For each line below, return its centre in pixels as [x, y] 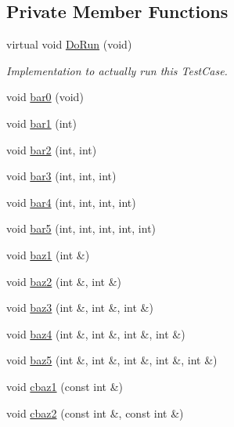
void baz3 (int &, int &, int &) [80, 308]
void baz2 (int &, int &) [64, 281]
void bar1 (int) [41, 123]
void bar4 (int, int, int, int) [71, 202]
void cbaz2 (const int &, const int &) [95, 413]
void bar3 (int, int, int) [61, 176]
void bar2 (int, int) [52, 149]
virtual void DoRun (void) [69, 44]
